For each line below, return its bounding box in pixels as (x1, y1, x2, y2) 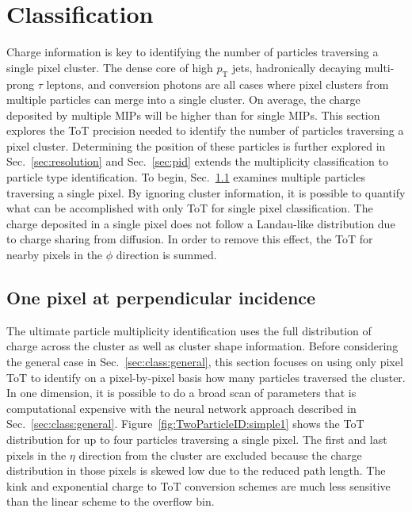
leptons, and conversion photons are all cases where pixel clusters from (46, 75, 389, 92)
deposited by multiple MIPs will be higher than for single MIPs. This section (6, 106, 380, 123)
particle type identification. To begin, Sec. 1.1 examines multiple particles (6, 169, 365, 185)
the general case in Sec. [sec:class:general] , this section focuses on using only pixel (6, 353, 403, 370)
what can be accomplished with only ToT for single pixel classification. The (6, 200, 373, 216)
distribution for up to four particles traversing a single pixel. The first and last (6, 431, 387, 447)
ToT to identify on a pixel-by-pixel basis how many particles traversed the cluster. (6, 369, 406, 385)
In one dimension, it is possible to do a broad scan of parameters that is (6, 384, 357, 401)
